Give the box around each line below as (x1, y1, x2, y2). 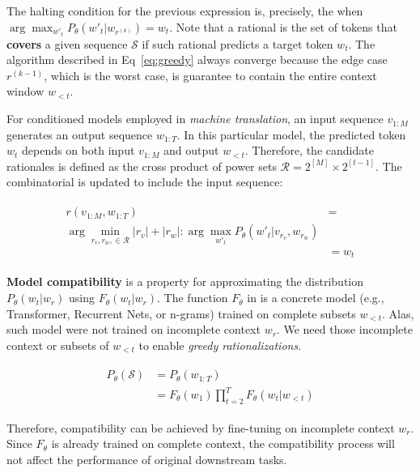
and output (163, 142, 219, 159)
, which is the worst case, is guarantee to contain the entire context (44, 66, 377, 83)
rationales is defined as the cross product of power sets (6, 157, 277, 174)
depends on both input (22, 142, 135, 159)
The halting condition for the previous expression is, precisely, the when (6, 2, 363, 19)
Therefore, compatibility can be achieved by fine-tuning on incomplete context (6, 419, 395, 436)
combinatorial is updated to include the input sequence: (6, 173, 283, 190)
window (6, 83, 45, 100)
